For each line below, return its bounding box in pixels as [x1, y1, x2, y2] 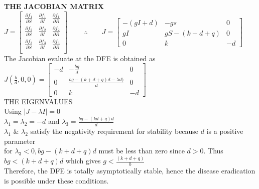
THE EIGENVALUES [4, 96, 73, 106]
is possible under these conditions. [4, 175, 109, 185]
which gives [65, 155, 101, 166]
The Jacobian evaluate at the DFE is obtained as [4, 53, 156, 63]
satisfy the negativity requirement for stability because [30, 126, 199, 136]
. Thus [203, 145, 223, 156]
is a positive [206, 126, 243, 136]
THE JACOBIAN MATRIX [4, 1, 104, 11]
